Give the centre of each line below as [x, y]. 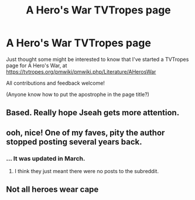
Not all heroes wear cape [52, 190]
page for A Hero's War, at [37, 65]
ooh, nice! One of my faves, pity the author [85, 132]
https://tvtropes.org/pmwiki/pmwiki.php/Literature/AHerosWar [81, 71]
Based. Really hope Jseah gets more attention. [93, 113]
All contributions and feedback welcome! [56, 83]
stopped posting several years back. [74, 142]
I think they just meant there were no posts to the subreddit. [87, 171]
